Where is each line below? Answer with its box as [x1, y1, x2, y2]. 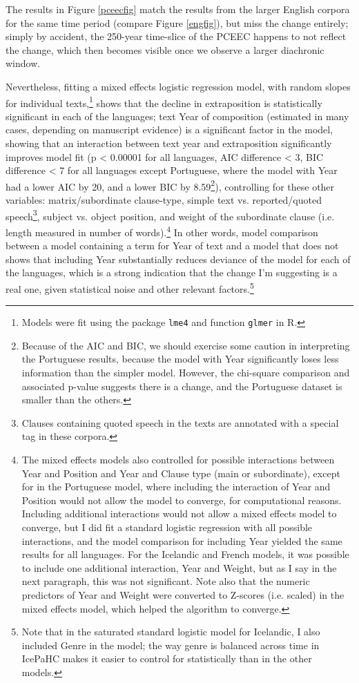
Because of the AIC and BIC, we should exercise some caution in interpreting [21, 338, 350, 352]
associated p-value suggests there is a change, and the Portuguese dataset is [21, 378, 342, 393]
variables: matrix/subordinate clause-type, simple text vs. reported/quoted [6, 193, 322, 207]
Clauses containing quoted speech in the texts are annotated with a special [21, 415, 339, 430]
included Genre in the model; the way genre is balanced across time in [21, 637, 320, 652]
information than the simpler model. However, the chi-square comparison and [21, 365, 350, 379]
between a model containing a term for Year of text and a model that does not [6, 238, 339, 253]
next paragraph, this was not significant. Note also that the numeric [21, 574, 310, 588]
